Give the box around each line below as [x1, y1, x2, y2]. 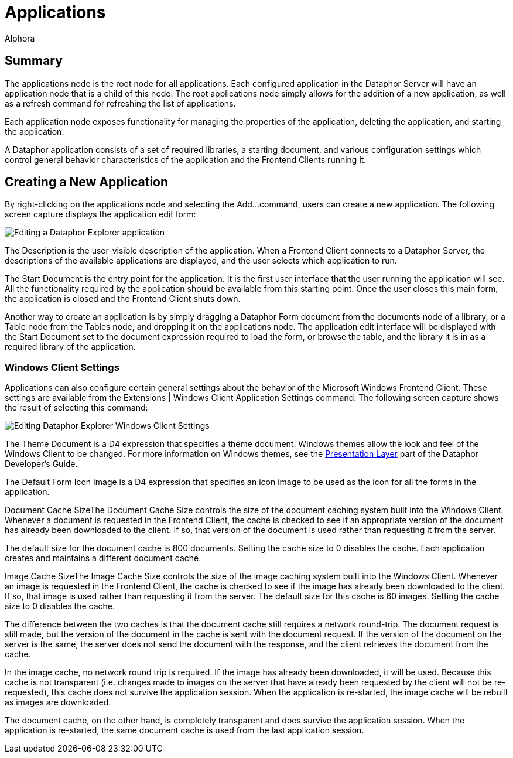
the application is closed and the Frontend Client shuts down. [5, 293, 241, 304]
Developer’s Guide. [5, 459, 78, 469]
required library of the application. [5, 342, 136, 352]
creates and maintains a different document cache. [5, 553, 201, 564]
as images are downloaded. [5, 697, 111, 708]
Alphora [5, 33, 35, 43]
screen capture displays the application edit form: [5, 209, 196, 220]
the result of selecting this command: [5, 402, 148, 413]
